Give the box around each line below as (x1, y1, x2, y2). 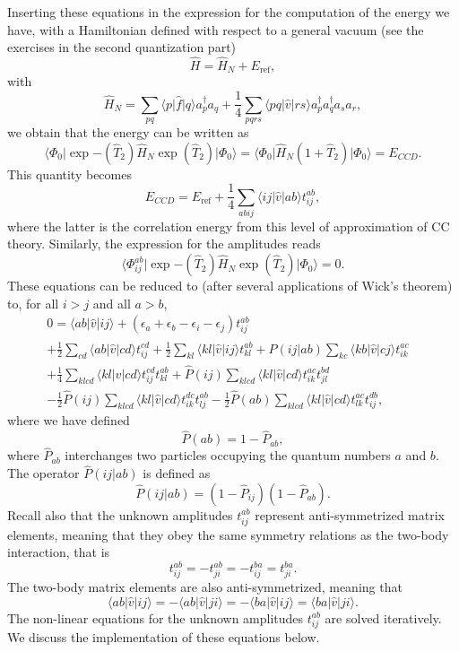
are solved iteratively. (325, 608, 442, 627)
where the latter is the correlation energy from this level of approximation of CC (7, 216, 450, 235)
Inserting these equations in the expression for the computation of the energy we (7, 3, 450, 21)
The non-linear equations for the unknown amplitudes (7, 608, 304, 627)
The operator (7, 464, 80, 482)
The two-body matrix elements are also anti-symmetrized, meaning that (7, 578, 403, 596)
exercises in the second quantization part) (7, 38, 237, 57)
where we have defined (7, 411, 130, 430)
